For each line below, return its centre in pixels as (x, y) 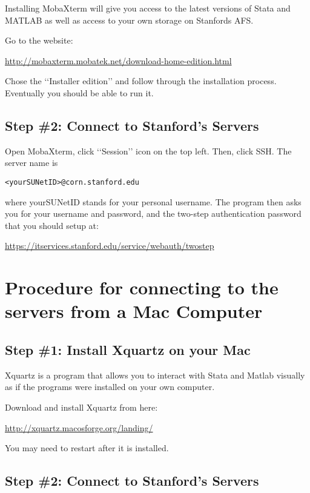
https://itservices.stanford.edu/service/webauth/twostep (110, 246)
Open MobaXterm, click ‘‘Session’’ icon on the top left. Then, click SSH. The (148, 151)
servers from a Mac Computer (134, 311)
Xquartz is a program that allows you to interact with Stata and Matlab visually (155, 375)
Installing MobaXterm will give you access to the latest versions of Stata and (148, 8)
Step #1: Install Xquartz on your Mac (128, 349)
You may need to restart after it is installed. (87, 448)
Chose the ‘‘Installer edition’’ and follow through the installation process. (141, 81)
